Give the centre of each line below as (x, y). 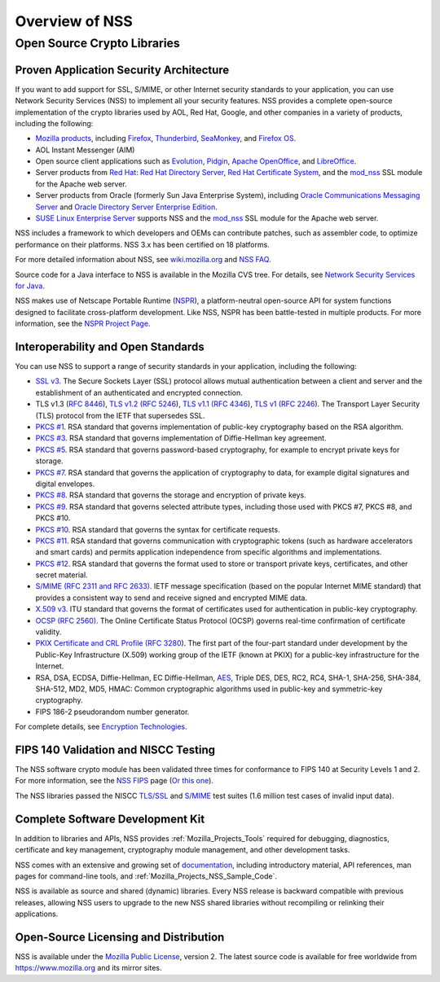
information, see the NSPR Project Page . (83, 324)
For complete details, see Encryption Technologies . (101, 727)
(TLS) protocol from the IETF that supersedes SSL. (120, 415)
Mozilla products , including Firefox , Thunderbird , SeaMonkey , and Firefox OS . (166, 138)
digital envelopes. (65, 484)
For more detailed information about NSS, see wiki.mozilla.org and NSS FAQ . (143, 260)
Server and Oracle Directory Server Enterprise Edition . (126, 207)
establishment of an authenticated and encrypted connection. (139, 392)
